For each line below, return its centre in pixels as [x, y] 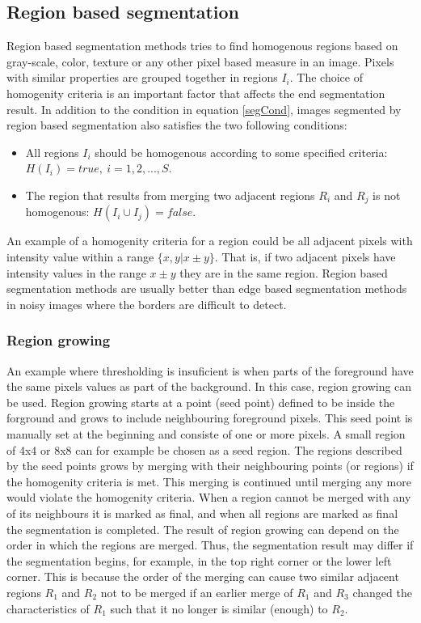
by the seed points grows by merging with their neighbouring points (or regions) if [210, 466]
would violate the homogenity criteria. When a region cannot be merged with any [209, 497]
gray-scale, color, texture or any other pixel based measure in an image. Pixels [200, 61]
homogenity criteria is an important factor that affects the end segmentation [196, 93]
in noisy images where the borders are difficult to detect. [147, 304]
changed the [382, 592]
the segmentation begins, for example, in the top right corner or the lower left [199, 560]
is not [387, 195]
